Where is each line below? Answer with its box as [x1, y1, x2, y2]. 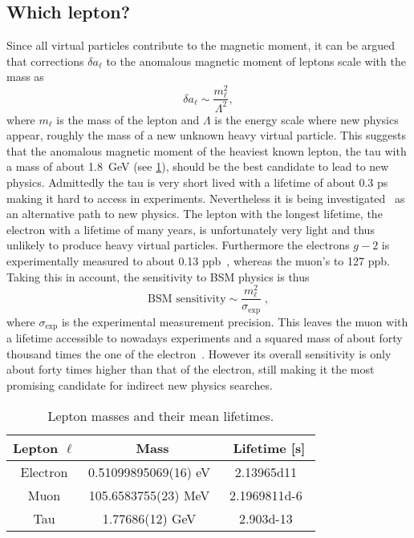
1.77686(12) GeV [102, 508, 197, 528]
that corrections [6, 52, 84, 69]
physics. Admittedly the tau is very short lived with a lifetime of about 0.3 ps [6, 173, 388, 190]
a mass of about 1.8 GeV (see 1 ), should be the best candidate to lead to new [6, 158, 389, 175]
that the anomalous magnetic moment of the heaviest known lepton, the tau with [6, 142, 407, 159]
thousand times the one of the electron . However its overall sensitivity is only [6, 345, 392, 362]
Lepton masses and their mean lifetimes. [47, 406, 274, 425]
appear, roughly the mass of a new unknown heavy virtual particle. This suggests [6, 127, 407, 144]
